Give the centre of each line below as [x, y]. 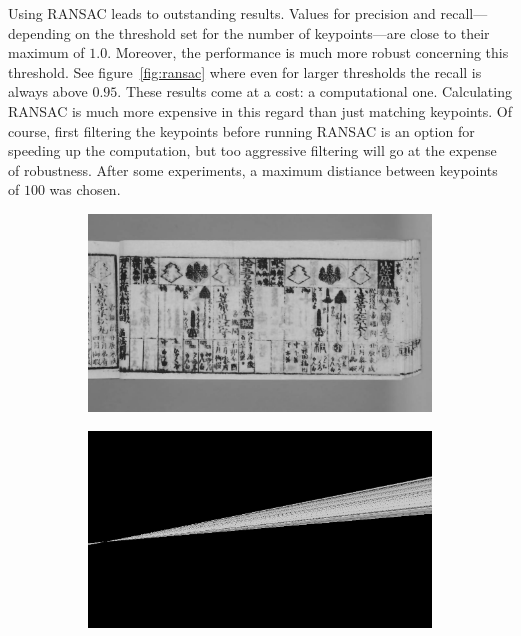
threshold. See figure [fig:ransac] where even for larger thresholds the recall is [245, 71]
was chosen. [85, 189]
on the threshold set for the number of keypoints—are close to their [282, 32]
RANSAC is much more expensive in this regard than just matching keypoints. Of [260, 110]
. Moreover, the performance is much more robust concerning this [308, 52]
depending [39, 32]
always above [48, 91]
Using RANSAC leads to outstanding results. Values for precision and [222, 13]
